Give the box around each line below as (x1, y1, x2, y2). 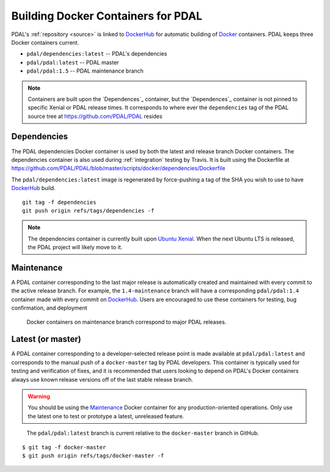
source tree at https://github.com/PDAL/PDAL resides (28, 112, 163, 120)
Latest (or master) (11, 334, 82, 344)
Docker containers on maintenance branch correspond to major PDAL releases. (26, 318, 227, 325)
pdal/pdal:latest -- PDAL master (26, 59, 119, 66)
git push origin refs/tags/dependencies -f (22, 207, 155, 214)
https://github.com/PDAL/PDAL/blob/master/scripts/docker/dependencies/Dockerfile (11, 165, 226, 172)
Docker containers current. (11, 38, 79, 46)
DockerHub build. (11, 184, 56, 192)
